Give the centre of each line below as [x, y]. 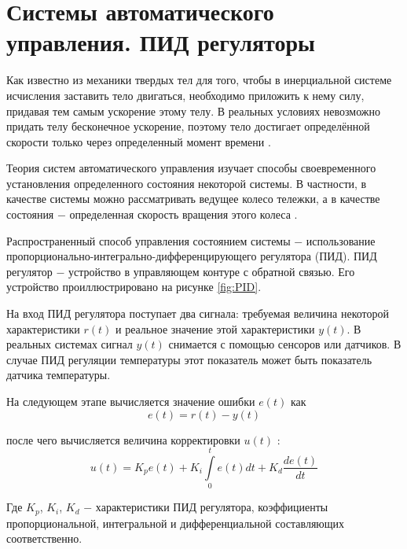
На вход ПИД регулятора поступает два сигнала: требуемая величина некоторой [198, 313]
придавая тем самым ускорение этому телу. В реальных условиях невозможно [194, 111]
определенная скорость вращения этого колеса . [183, 214]
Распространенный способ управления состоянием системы [148, 240]
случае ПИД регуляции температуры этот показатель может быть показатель [189, 359]
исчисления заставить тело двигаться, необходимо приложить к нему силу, [185, 95]
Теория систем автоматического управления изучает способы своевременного [191, 168]
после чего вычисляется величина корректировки [123, 439]
